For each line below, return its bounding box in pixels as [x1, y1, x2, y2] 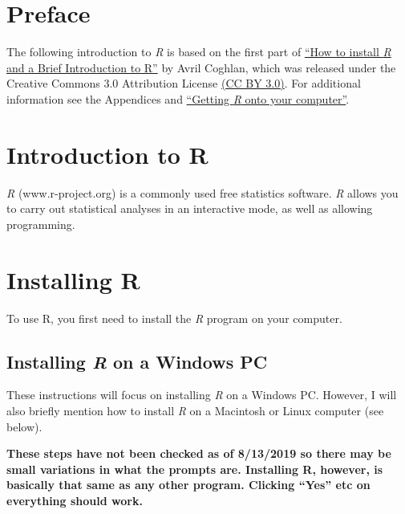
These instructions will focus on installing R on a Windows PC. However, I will [6, 386, 397, 403]
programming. [6, 215, 75, 232]
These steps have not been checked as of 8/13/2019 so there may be [6, 445, 391, 462]
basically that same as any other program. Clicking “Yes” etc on [6, 476, 371, 493]
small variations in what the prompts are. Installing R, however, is [6, 460, 383, 477]
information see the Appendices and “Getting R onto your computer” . [6, 90, 350, 107]
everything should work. [6, 492, 143, 508]
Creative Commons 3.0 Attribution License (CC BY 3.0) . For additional [6, 75, 361, 92]
